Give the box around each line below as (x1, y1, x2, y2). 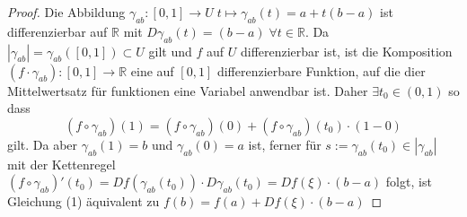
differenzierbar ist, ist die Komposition (240, 41, 453, 60)
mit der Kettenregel (7, 154, 116, 173)
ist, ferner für (248, 135, 322, 153)
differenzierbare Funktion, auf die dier (216, 61, 426, 80)
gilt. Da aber (7, 135, 78, 153)
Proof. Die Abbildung (7, 3, 126, 21)
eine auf (130, 61, 174, 80)
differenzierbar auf (7, 22, 108, 40)
